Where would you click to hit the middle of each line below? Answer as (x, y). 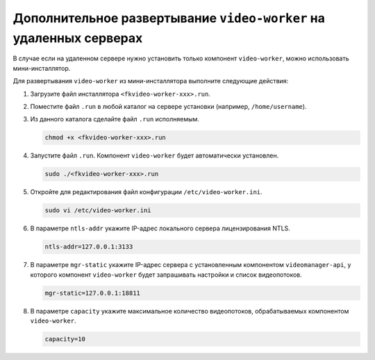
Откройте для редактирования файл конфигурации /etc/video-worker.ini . (147, 192)
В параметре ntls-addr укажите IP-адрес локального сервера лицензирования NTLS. (160, 228)
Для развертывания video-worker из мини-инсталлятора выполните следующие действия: (151, 81)
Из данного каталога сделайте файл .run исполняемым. (115, 119)
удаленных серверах (78, 38)
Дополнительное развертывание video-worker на (169, 18)
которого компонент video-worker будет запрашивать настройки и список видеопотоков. (166, 275)
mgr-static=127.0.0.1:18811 (92, 293)
